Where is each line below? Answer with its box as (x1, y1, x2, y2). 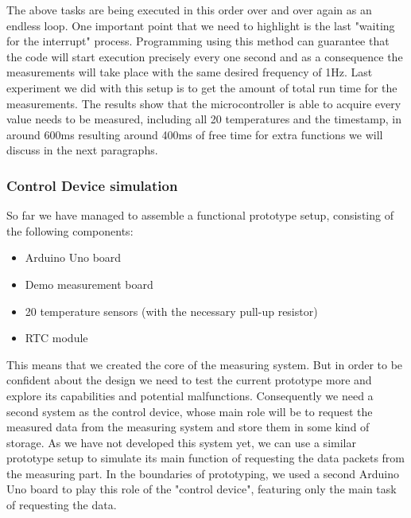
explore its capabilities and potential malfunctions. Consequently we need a (6, 387, 374, 403)
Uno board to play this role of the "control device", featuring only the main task (6, 481, 397, 497)
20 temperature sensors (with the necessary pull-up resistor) (25, 302, 318, 319)
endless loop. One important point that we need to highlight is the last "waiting (6, 17, 395, 33)
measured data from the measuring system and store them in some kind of (6, 419, 370, 435)
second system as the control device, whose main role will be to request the (6, 403, 373, 419)
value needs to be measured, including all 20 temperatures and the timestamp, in (6, 111, 402, 127)
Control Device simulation (6, 175, 178, 195)
